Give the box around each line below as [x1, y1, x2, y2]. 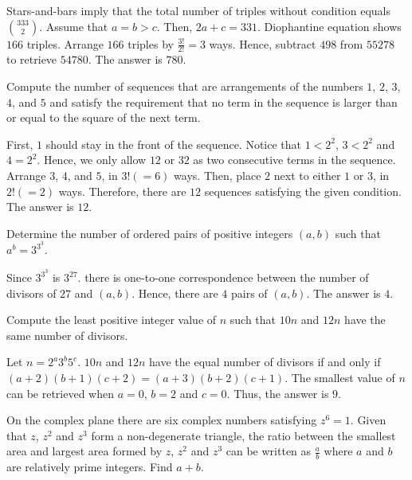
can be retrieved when [6, 384, 115, 401]
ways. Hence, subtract [209, 35, 316, 52]
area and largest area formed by [6, 443, 163, 459]
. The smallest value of [284, 369, 395, 386]
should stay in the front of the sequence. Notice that [45, 135, 302, 152]
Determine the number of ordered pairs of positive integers [6, 224, 293, 241]
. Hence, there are [131, 284, 218, 301]
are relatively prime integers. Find [6, 459, 173, 475]
